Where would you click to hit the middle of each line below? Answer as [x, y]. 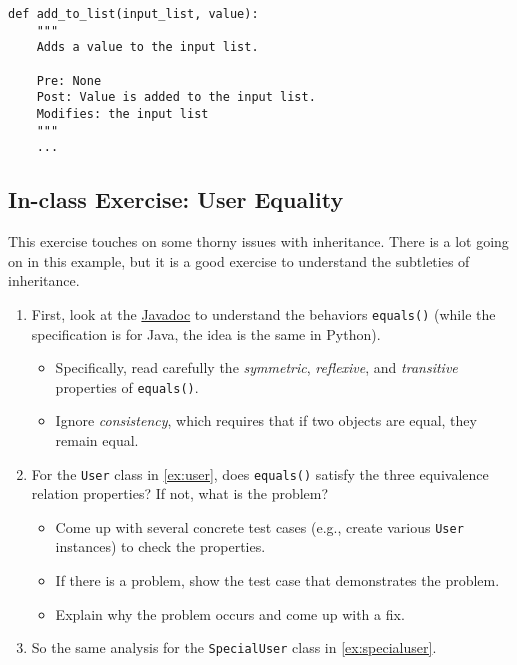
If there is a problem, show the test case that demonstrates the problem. [277, 580]
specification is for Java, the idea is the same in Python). [206, 333]
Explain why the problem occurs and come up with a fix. [230, 613]
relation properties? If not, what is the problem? [180, 493]
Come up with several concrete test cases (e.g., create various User [259, 526]
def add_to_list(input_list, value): [133, 14]
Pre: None [69, 80]
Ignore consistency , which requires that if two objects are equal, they [266, 420]
